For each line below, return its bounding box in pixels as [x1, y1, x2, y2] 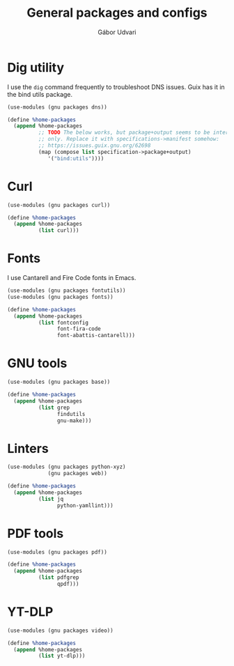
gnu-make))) [56, 417, 92, 424]
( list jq [38, 495, 64, 502]
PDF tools [7, 525, 64, 541]
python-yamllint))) [56, 502, 114, 509]
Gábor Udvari [97, 28, 136, 36]
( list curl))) [38, 227, 79, 234]
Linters [7, 440, 49, 456]
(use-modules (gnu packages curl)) [7, 201, 111, 208]
